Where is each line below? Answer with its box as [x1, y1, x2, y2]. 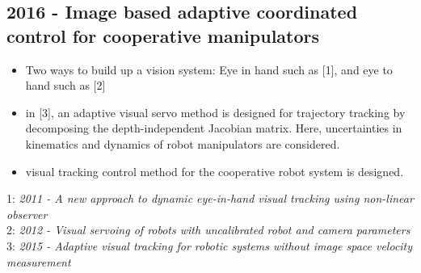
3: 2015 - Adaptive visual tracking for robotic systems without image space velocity [6, 237, 413, 254]
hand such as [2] [25, 77, 106, 94]
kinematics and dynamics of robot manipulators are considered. [25, 135, 340, 152]
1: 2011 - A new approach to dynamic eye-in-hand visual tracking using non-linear [6, 190, 414, 207]
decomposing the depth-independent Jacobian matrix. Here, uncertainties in [25, 120, 402, 136]
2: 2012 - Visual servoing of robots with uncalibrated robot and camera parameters [6, 221, 410, 238]
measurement [6, 253, 71, 270]
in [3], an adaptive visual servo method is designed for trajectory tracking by [25, 103, 406, 120]
